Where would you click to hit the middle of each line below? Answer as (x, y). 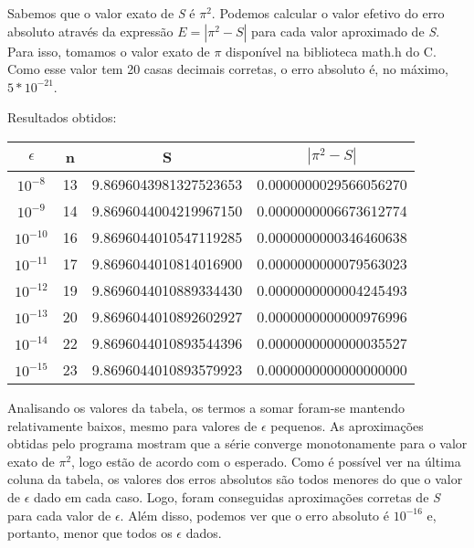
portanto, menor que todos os (90, 533)
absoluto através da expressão (90, 31)
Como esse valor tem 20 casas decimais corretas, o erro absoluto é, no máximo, (228, 69)
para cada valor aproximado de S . (346, 31)
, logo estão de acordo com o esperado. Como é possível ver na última (266, 461)
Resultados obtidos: (62, 117)
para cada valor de (59, 515)
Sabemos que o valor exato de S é (101, 13)
